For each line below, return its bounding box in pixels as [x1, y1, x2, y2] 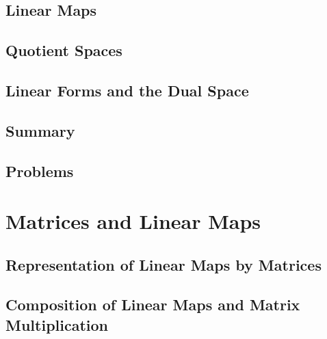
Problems [5, 160, 74, 181]
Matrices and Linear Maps [5, 207, 261, 235]
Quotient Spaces [5, 40, 122, 61]
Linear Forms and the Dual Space [5, 79, 249, 100]
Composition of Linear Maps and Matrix [5, 294, 300, 315]
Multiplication [5, 314, 109, 335]
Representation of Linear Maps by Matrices [5, 254, 322, 275]
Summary [5, 120, 75, 141]
